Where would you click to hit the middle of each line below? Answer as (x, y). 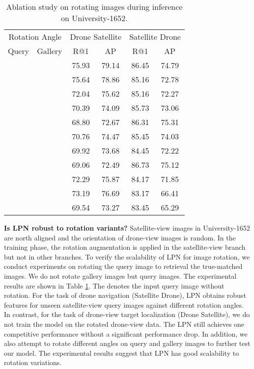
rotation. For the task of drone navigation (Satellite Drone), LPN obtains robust (125, 295)
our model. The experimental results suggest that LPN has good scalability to (122, 353)
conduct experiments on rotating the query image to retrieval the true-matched (123, 266)
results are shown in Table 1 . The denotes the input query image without (114, 285)
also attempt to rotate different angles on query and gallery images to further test (127, 343)
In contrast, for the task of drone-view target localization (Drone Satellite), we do (127, 314)
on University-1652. (94, 18)
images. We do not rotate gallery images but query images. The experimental (120, 276)
